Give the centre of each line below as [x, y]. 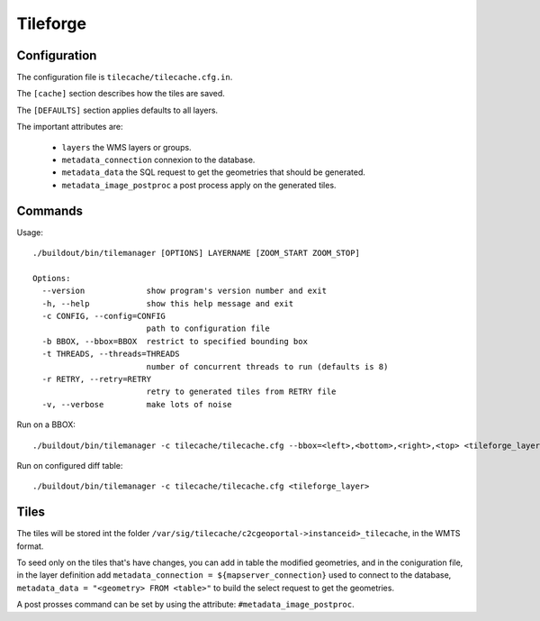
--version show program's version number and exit [184, 291]
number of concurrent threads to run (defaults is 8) [267, 366]
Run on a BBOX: [46, 425]
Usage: [30, 232]
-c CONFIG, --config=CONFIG [104, 316]
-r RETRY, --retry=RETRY [97, 379]
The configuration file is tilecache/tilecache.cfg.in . [125, 78]
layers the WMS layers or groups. [127, 147]
